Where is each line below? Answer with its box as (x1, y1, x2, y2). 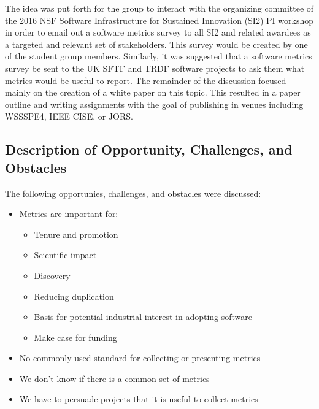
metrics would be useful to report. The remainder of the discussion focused (5, 74, 286, 86)
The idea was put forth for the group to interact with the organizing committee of (5, 2, 314, 14)
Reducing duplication (34, 289, 114, 302)
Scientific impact (34, 248, 97, 261)
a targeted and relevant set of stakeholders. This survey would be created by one (5, 37, 308, 50)
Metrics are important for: (19, 207, 118, 220)
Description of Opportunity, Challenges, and (5, 140, 293, 159)
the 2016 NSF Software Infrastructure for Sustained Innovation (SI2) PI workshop (5, 13, 313, 26)
